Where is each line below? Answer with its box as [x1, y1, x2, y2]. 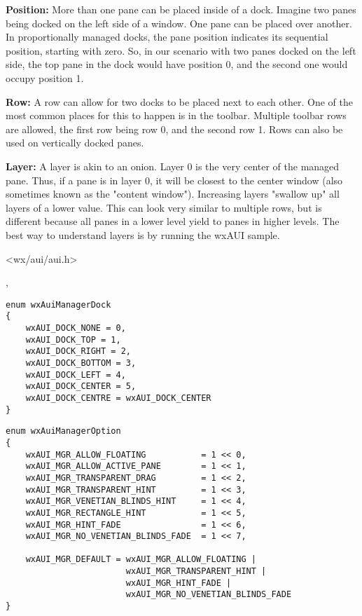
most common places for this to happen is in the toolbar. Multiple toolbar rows [6, 108, 347, 123]
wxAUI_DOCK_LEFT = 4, [25, 369, 126, 380]
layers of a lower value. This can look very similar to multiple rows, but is [6, 200, 322, 214]
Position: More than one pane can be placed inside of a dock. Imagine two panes [6, 2, 356, 16]
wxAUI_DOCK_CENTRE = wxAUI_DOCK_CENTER [25, 392, 211, 403]
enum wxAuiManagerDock [6, 299, 111, 310]
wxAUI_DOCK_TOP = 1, [25, 334, 121, 345]
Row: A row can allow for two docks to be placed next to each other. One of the [6, 94, 353, 109]
